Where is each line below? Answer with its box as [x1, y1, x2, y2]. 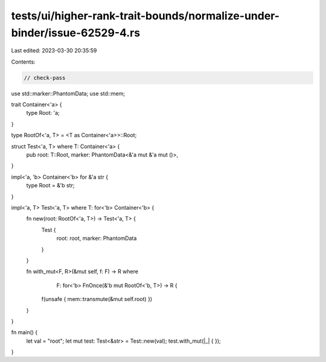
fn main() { [11, 329, 38, 336]
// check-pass [24, 74, 66, 81]
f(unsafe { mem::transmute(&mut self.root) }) [41, 296, 153, 303]
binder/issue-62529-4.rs [11, 26, 141, 39]
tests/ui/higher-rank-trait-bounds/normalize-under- [11, 9, 280, 22]
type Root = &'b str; [26, 182, 75, 189]
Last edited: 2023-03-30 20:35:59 [11, 47, 97, 54]
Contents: [11, 58, 36, 65]
